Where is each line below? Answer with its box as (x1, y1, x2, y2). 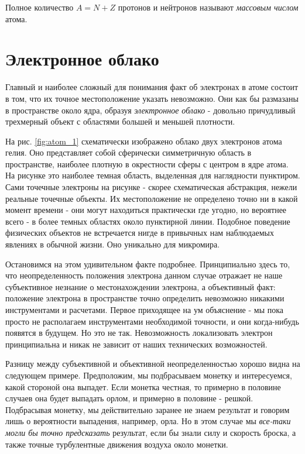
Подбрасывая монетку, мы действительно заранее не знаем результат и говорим (5, 403, 290, 415)
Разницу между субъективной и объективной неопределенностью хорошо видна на (5, 357, 300, 370)
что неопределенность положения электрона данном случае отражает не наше (5, 269, 283, 281)
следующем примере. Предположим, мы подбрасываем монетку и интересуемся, (5, 369, 292, 381)
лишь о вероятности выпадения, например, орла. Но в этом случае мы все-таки (5, 415, 291, 427)
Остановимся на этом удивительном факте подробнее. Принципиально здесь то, (5, 257, 290, 270)
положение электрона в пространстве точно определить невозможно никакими (5, 292, 285, 304)
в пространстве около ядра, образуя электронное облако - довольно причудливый (5, 104, 296, 116)
